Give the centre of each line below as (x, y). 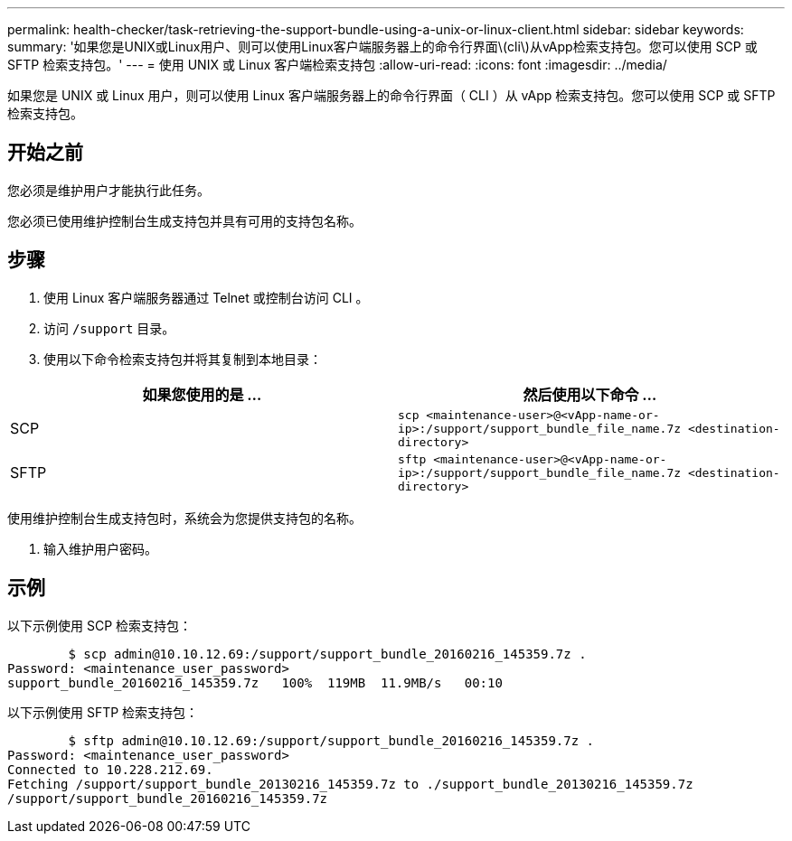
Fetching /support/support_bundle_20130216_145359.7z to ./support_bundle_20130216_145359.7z (350, 784)
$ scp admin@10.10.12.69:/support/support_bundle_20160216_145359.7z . (327, 654)
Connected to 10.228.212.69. (110, 769)
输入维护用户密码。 (100, 548)
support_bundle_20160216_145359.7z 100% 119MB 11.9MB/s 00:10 (255, 682)
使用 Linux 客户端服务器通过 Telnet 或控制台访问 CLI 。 (206, 297)
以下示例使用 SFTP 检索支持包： (103, 712)
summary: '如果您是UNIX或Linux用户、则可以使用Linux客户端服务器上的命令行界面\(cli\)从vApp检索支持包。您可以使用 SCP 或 (382, 47)
